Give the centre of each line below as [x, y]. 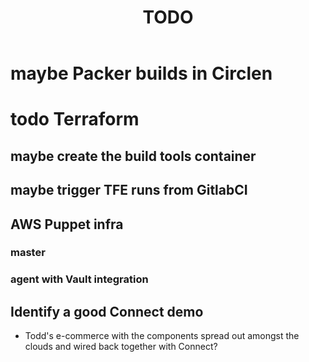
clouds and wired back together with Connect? [121, 347]
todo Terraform [75, 119]
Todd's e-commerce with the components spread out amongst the [162, 336]
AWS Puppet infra [67, 224]
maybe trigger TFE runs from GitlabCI [129, 190]
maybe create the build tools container [133, 156]
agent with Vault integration [79, 279]
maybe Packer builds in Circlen [141, 73]
